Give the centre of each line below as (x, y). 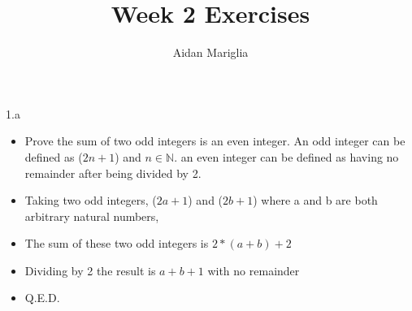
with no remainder (254, 270)
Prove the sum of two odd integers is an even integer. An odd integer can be (215, 141)
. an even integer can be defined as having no (286, 156)
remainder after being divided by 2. (113, 173)
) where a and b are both (315, 200)
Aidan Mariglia (210, 52)
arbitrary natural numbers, (92, 216)
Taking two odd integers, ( (91, 200)
